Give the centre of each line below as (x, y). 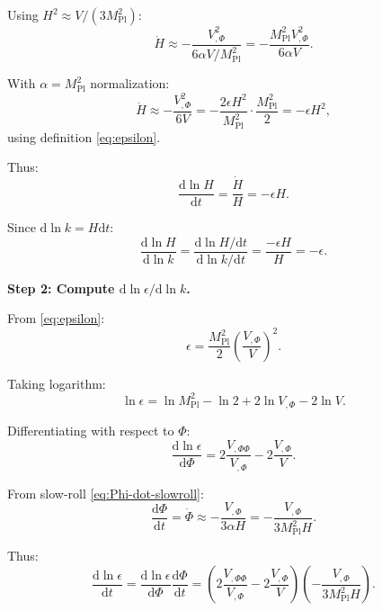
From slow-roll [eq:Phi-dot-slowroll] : (106, 493)
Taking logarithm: (57, 383)
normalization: (130, 83)
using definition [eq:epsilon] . (84, 136)
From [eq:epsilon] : (56, 318)
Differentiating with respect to (91, 431)
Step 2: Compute (61, 288)
